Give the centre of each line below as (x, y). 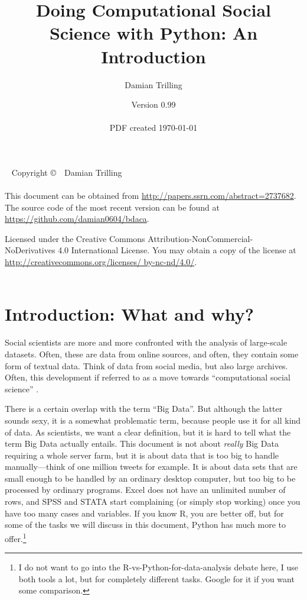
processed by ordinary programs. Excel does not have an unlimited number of (145, 490)
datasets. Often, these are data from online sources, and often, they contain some (152, 354)
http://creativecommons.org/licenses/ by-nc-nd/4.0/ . (101, 262)
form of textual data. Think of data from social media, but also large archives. (146, 365)
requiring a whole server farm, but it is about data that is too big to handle (142, 455)
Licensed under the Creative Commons (75, 238)
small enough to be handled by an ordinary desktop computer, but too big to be (150, 478)
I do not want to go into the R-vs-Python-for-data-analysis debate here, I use (159, 567)
